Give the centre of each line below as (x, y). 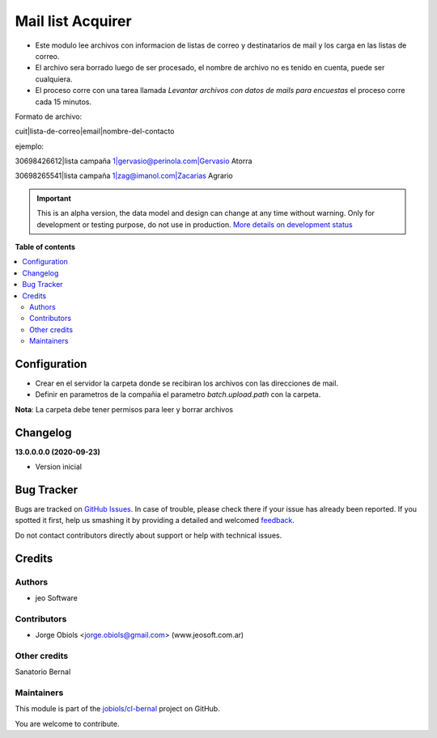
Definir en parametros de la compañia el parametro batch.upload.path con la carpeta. (178, 394)
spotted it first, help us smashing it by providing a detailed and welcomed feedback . (155, 521)
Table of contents (45, 247)
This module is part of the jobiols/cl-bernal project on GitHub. (117, 709)
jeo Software (57, 597)
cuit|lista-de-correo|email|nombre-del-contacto (95, 131)
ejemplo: (30, 146)
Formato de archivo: (49, 116)
